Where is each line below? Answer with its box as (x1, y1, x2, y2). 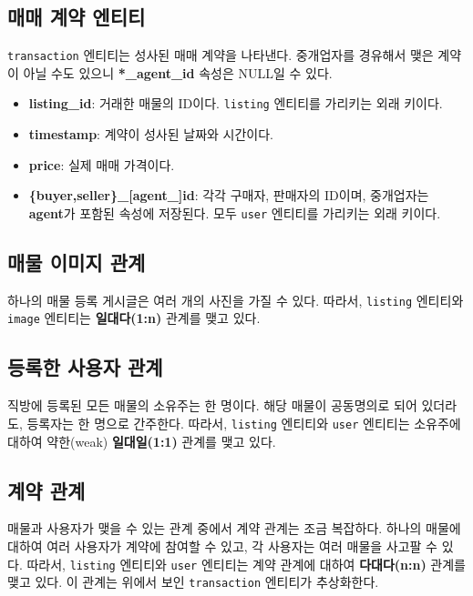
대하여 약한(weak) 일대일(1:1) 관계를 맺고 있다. (7, 431, 276, 450)
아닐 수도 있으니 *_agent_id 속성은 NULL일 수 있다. (23, 63, 333, 82)
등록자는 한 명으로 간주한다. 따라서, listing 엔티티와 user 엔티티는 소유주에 (26, 413, 461, 432)
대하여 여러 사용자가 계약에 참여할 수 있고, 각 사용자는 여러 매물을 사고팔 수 (7, 536, 437, 555)
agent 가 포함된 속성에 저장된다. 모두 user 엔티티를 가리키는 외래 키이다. (28, 203, 441, 222)
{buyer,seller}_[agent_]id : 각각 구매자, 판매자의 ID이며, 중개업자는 (28, 186, 429, 205)
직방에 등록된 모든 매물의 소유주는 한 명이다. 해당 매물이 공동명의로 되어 (7, 396, 417, 415)
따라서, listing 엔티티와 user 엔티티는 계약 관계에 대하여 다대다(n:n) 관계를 (26, 554, 466, 573)
